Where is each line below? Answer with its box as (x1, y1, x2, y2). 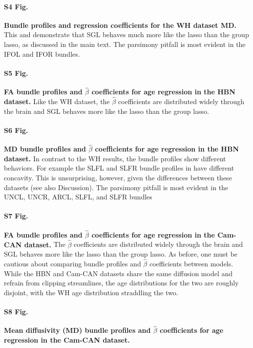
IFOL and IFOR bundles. (4, 48, 80, 59)
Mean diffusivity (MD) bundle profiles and (4, 325, 151, 335)
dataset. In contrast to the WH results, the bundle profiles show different (4, 153, 226, 163)
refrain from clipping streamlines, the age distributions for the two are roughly (4, 278, 239, 288)
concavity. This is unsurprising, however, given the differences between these (4, 172, 232, 182)
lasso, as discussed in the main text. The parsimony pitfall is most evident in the (4, 39, 246, 49)
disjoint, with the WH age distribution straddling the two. (4, 287, 178, 297)
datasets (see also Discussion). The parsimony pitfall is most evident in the (4, 182, 229, 192)
